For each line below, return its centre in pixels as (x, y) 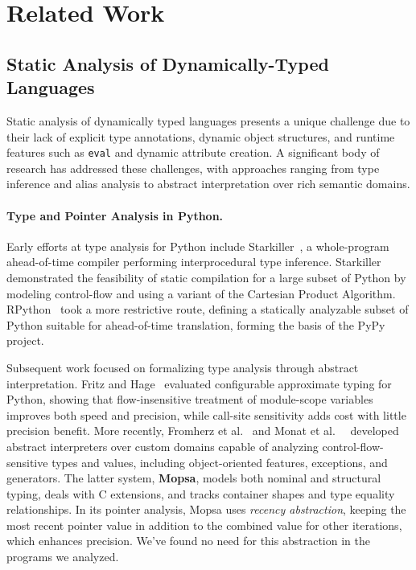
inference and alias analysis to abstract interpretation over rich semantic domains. (208, 184)
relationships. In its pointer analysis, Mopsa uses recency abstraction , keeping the (206, 509)
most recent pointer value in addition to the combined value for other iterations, (204, 525)
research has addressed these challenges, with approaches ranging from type (193, 168)
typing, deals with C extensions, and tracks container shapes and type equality (201, 493)
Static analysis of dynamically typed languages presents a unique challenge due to (208, 120)
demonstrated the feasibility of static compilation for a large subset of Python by (206, 277)
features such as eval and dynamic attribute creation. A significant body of (193, 152)
